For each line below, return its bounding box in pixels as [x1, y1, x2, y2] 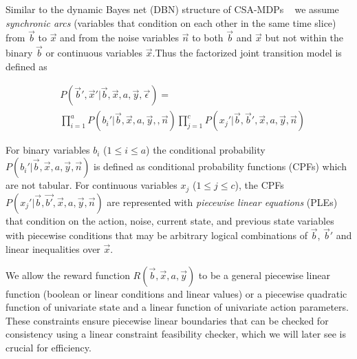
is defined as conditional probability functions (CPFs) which [94, 159, 347, 174]
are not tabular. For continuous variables [6, 178, 177, 192]
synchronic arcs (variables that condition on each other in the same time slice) [6, 15, 336, 30]
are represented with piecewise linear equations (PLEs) [107, 194, 338, 209]
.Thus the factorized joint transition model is [152, 45, 342, 60]
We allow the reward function [6, 267, 130, 282]
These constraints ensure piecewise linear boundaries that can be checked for [6, 313, 329, 327]
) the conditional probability [146, 143, 266, 157]
